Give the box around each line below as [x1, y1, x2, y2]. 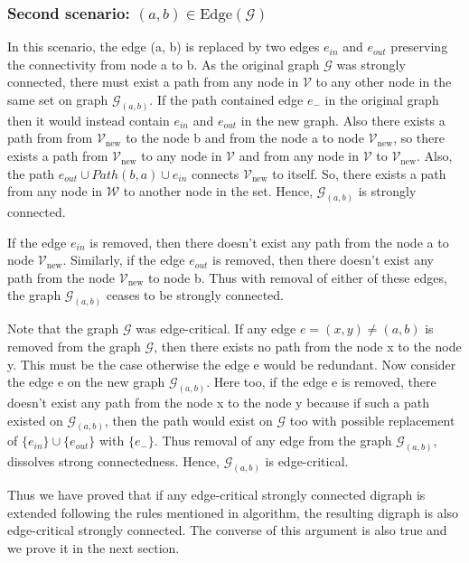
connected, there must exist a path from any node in [7, 72, 299, 91]
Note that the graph [7, 319, 119, 338]
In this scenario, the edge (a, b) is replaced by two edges [7, 37, 320, 56]
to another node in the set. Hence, [123, 182, 314, 201]
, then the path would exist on [104, 410, 273, 429]
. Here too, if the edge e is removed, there [206, 372, 436, 391]
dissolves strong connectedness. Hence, [7, 452, 220, 471]
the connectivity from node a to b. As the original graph [7, 54, 320, 73]
